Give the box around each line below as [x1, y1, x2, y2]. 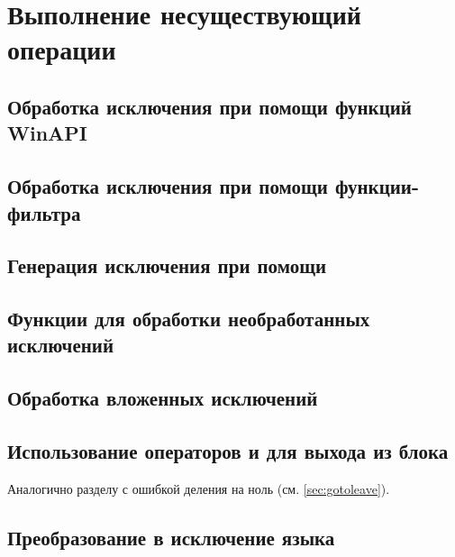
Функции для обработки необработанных [7, 305, 370, 333]
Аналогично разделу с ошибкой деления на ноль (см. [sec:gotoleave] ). [7, 479, 390, 498]
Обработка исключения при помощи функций [7, 92, 412, 120]
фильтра [7, 198, 81, 226]
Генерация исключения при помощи [7, 251, 327, 279]
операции [7, 31, 116, 68]
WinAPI [7, 119, 87, 147]
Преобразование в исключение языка [7, 523, 335, 551]
